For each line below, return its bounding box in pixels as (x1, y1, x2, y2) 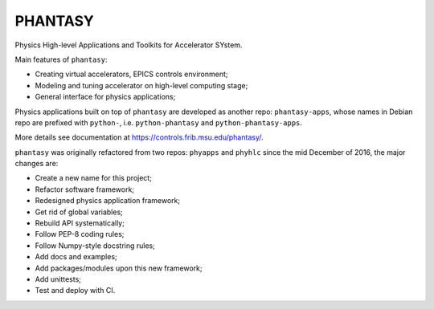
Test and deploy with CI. (35, 286, 116, 295)
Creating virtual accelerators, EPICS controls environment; (35, 69, 228, 79)
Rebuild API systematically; (35, 218, 125, 228)
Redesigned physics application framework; (35, 196, 181, 205)
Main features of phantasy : (14, 55, 108, 64)
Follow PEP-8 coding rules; (35, 230, 125, 239)
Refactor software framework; (35, 185, 135, 194)
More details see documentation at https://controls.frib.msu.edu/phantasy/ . (14, 132, 264, 142)
